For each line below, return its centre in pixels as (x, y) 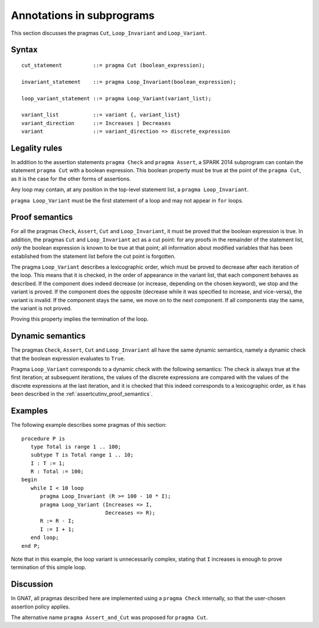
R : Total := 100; (57, 472)
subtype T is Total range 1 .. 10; (82, 455)
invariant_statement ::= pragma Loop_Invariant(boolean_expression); (129, 82)
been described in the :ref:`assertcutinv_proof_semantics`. (82, 394)
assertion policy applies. (40, 606)
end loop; (45, 538)
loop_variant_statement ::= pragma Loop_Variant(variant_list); (117, 98)
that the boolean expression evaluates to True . (68, 358)
